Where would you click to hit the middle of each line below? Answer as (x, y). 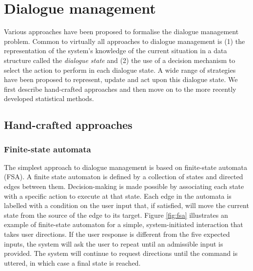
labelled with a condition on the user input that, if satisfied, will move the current (126, 205)
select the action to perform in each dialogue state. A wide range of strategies (120, 70)
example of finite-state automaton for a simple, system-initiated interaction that (124, 224)
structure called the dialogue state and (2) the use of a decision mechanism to (120, 60)
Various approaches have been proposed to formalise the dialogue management (121, 31)
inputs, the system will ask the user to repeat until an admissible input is (114, 243)
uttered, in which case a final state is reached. (72, 262)
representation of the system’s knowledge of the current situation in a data (116, 51)
